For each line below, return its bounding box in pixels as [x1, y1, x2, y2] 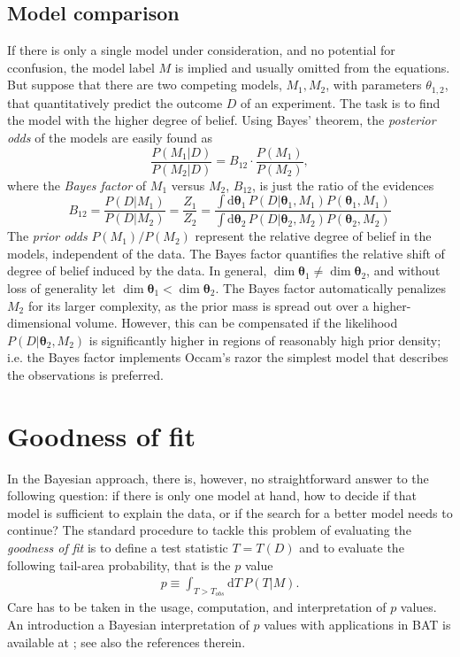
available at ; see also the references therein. [7, 632, 246, 651]
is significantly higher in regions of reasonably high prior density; [88, 330, 441, 349]
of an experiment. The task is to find [241, 93, 441, 112]
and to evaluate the [299, 538, 404, 556]
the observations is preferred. [7, 365, 164, 383]
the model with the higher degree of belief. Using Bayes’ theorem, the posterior [7, 111, 436, 129]
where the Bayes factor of [7, 175, 147, 194]
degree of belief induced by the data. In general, [7, 261, 267, 280]
